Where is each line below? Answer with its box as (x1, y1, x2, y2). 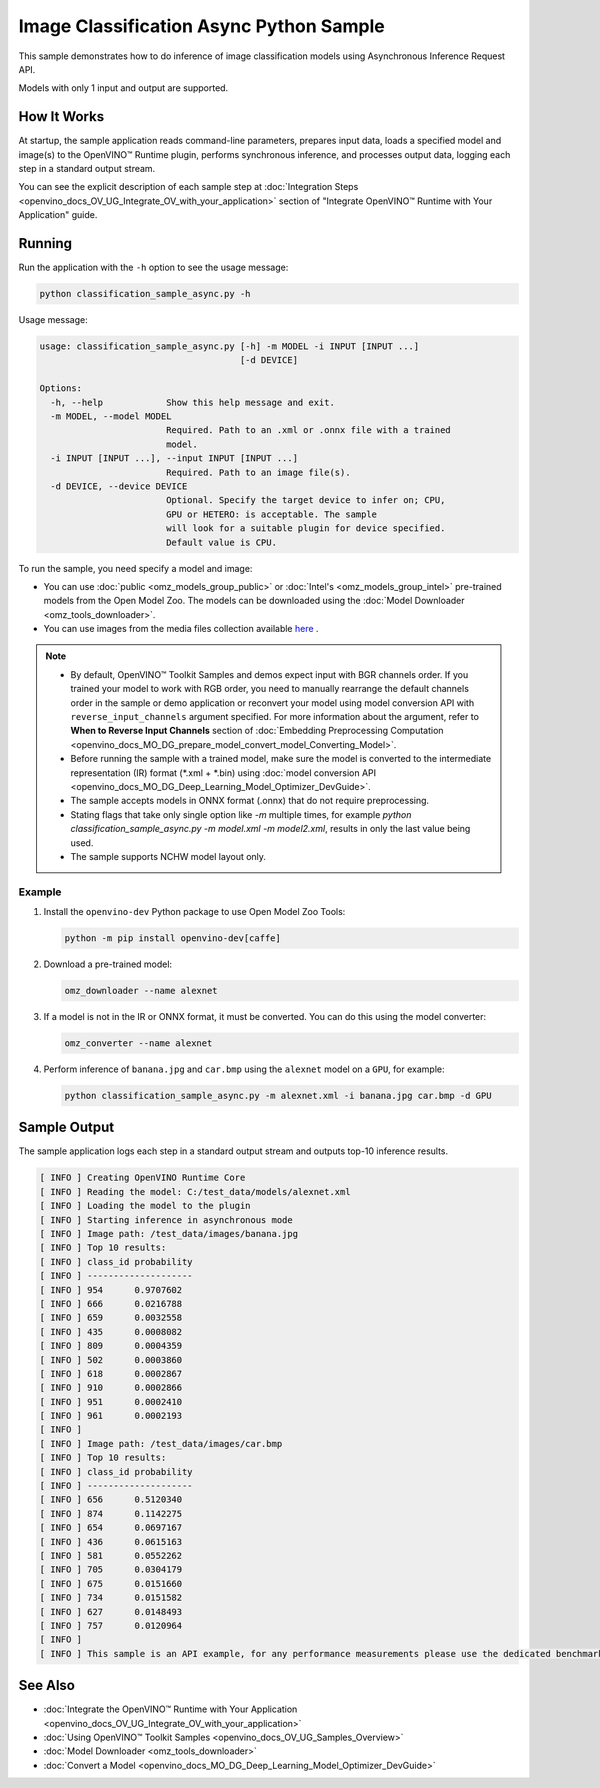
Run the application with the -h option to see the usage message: (18, 261, 289, 274)
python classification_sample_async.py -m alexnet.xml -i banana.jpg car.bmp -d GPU (64, 1090, 492, 1101)
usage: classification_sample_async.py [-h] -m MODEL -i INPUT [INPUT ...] (39, 341, 420, 352)
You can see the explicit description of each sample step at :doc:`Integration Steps (18, 181, 359, 193)
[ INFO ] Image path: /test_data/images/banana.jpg (39, 1228, 299, 1239)
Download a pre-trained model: (43, 958, 173, 970)
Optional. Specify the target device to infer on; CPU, (165, 495, 446, 506)
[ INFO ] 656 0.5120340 (39, 1494, 183, 1505)
